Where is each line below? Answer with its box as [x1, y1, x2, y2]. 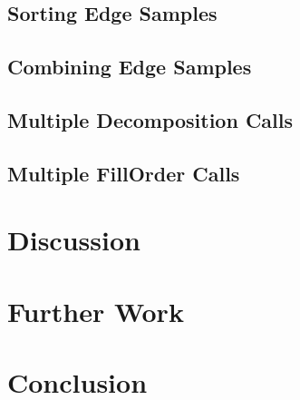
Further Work [7, 292, 184, 329]
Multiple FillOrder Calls [7, 159, 240, 187]
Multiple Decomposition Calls [7, 105, 294, 133]
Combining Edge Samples [7, 53, 252, 81]
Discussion [7, 221, 140, 259]
